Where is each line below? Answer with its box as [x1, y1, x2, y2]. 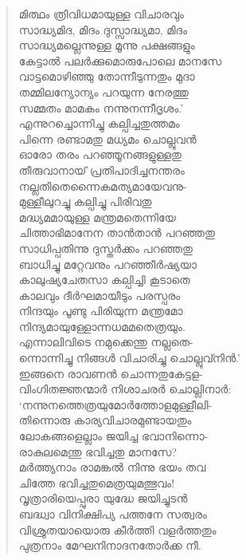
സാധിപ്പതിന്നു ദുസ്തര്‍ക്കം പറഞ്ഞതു [18, 239, 193, 256]
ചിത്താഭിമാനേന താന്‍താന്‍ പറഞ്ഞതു [18, 224, 215, 241]
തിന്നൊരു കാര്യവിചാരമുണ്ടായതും [18, 412, 192, 428]
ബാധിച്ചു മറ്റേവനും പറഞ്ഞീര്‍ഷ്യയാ [18, 255, 197, 272]
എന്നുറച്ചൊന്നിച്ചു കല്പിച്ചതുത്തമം [18, 115, 180, 132]
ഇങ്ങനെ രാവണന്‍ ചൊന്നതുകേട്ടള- [18, 365, 203, 381]
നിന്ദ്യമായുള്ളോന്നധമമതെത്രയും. [18, 317, 185, 334]
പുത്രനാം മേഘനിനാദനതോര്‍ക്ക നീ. [18, 537, 201, 554]
